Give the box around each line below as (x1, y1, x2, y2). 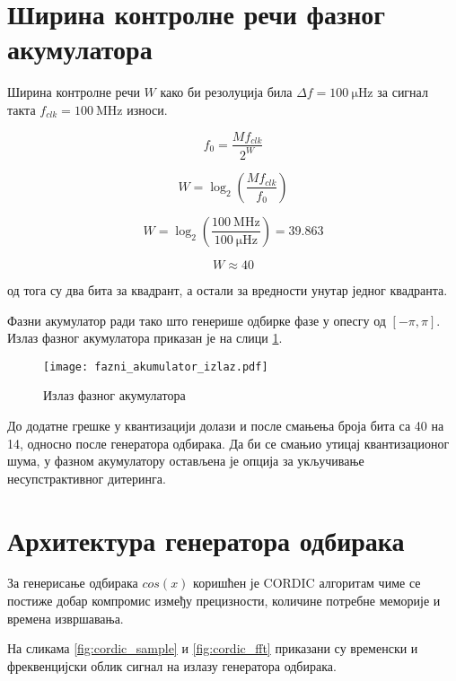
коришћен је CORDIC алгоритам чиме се (193, 573, 421, 592)
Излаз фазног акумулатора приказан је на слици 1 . (7, 328, 283, 347)
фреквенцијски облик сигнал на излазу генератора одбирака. (7, 656, 337, 675)
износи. (127, 100, 168, 118)
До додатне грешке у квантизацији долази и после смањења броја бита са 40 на (7, 415, 444, 434)
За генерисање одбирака (7, 573, 138, 592)
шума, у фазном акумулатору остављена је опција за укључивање (7, 451, 364, 470)
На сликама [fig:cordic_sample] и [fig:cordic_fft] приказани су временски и (7, 639, 418, 658)
